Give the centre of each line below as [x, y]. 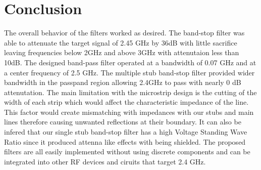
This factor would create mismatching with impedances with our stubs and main [129, 112]
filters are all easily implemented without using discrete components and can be [127, 152]
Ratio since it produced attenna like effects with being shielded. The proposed [125, 141]
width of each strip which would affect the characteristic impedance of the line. [126, 102]
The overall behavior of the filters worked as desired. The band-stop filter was [124, 33]
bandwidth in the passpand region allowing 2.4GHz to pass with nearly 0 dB [123, 82]
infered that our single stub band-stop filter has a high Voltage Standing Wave [126, 132]
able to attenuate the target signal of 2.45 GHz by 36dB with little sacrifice [121, 42]
